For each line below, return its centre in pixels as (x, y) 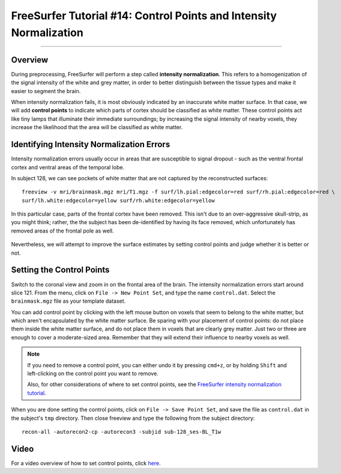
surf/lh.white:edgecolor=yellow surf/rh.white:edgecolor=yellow (119, 200)
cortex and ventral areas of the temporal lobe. (68, 167)
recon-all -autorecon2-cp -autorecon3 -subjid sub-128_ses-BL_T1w (122, 432)
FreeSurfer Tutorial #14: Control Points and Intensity (144, 16)
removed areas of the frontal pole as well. (62, 231)
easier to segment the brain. (46, 91)
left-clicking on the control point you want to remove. (93, 374)
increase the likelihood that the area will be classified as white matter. (97, 127)
